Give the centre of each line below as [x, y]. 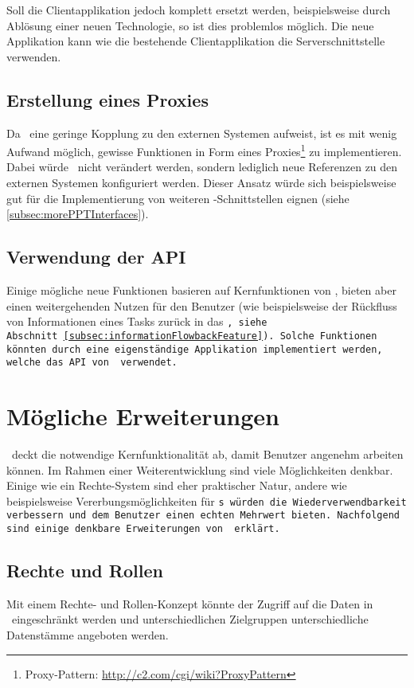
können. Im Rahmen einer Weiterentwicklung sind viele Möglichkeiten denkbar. [200, 469]
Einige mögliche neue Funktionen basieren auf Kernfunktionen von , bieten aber [201, 290]
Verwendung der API [96, 257]
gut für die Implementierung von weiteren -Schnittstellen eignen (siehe [178, 198]
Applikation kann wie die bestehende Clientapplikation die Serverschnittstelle [196, 41]
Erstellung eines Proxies [107, 99]
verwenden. [34, 56]
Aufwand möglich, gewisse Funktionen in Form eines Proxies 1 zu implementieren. [204, 150]
